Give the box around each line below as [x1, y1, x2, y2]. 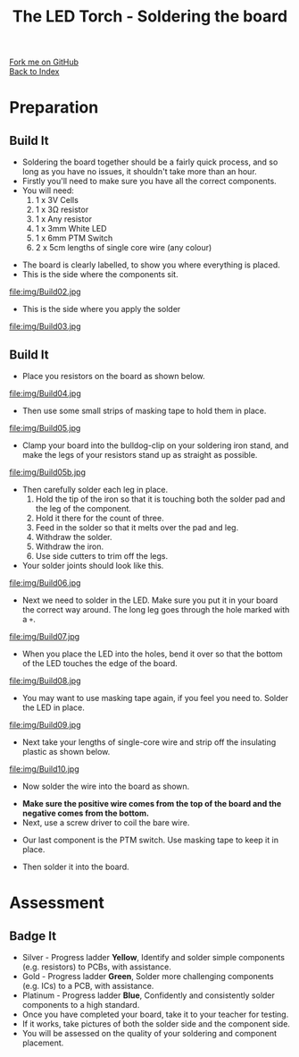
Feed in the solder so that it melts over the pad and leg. [35, 522, 239, 533]
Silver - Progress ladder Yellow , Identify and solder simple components [21, 952, 286, 962]
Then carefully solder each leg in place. [21, 485, 168, 495]
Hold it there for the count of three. [35, 512, 164, 523]
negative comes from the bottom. [21, 808, 150, 818]
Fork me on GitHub [9, 56, 79, 68]
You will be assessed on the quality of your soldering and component [21, 1028, 278, 1038]
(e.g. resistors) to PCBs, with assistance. [21, 961, 171, 972]
